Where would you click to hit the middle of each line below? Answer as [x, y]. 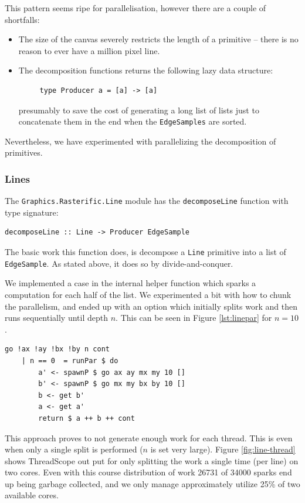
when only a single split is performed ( [74, 449]
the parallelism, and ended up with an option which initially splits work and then [151, 306]
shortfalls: [22, 19]
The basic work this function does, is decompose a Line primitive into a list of [145, 252]
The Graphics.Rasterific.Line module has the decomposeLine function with [147, 201]
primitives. [24, 152]
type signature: [32, 212]
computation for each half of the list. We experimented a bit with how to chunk [148, 294]
